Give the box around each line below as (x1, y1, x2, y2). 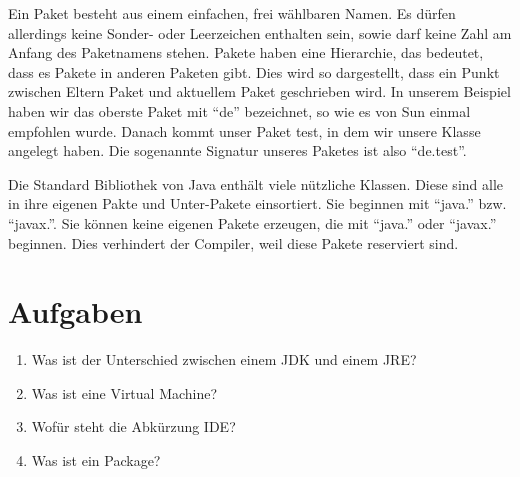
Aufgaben (8, 291, 143, 332)
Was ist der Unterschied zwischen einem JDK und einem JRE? (31, 349, 417, 370)
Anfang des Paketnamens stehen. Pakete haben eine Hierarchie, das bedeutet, (8, 42, 484, 63)
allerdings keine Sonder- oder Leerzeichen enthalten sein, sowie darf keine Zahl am (8, 22, 512, 43)
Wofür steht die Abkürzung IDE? (31, 416, 236, 437)
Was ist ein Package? (31, 450, 161, 471)
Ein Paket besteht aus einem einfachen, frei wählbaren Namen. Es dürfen (8, 3, 456, 23)
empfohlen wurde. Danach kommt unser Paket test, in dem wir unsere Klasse (8, 120, 481, 141)
